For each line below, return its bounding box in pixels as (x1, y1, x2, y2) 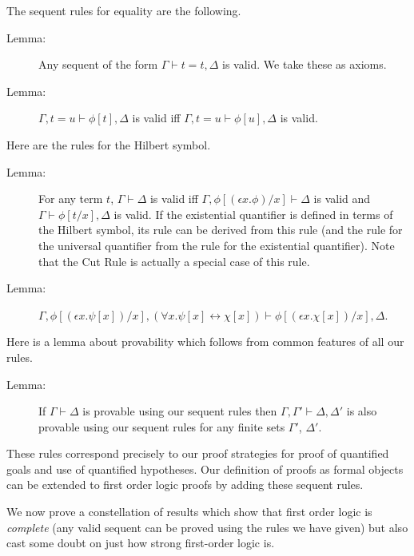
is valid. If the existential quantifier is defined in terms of (113, 205, 393, 222)
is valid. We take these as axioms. (222, 56, 387, 73)
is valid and (313, 190, 371, 207)
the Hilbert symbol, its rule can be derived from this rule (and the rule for (38, 221, 403, 238)
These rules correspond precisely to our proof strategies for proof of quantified (6, 445, 389, 462)
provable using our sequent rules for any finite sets (38, 418, 285, 435)
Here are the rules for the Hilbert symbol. (6, 136, 211, 153)
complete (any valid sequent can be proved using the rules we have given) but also (6, 518, 408, 535)
